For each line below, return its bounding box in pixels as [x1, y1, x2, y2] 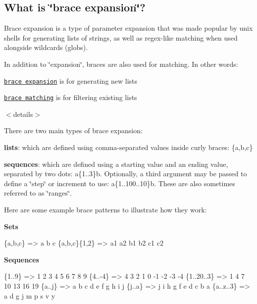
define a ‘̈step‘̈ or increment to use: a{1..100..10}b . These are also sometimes [4, 178, 235, 188]
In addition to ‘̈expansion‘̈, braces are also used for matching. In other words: [4, 58, 238, 69]
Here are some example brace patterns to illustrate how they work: [4, 204, 207, 215]
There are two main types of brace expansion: [4, 125, 143, 136]
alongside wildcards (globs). [4, 42, 88, 52]
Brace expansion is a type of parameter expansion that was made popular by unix [4, 23, 253, 33]
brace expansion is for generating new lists [4, 75, 138, 86]
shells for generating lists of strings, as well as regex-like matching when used [4, 32, 238, 43]
